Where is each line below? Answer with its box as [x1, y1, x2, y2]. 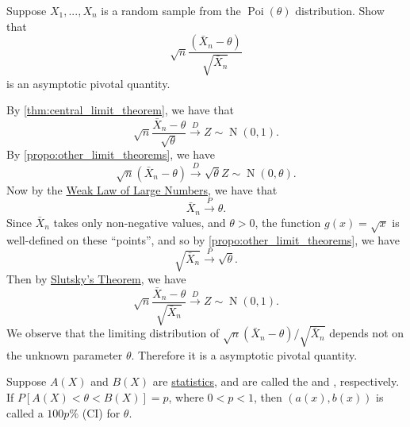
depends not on [329, 325, 404, 341]
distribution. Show [295, 2, 385, 18]
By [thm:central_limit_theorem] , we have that [6, 102, 234, 118]
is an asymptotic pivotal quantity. [6, 75, 171, 91]
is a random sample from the [101, 2, 241, 18]
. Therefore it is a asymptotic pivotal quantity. [131, 346, 358, 363]
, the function [255, 213, 321, 230]
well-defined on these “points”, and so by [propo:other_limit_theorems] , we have [6, 232, 400, 248]
